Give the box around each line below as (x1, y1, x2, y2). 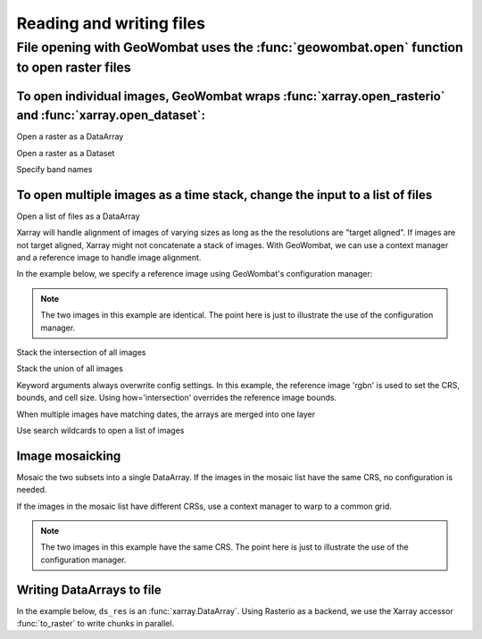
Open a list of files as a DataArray (16, 211, 140, 221)
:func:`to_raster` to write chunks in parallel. (16, 618, 174, 629)
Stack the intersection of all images (16, 346, 146, 357)
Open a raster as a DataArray (16, 131, 124, 142)
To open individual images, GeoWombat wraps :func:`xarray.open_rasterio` (16, 89, 445, 104)
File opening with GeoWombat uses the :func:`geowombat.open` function (16, 39, 463, 55)
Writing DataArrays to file (16, 582, 162, 597)
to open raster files (16, 59, 131, 76)
